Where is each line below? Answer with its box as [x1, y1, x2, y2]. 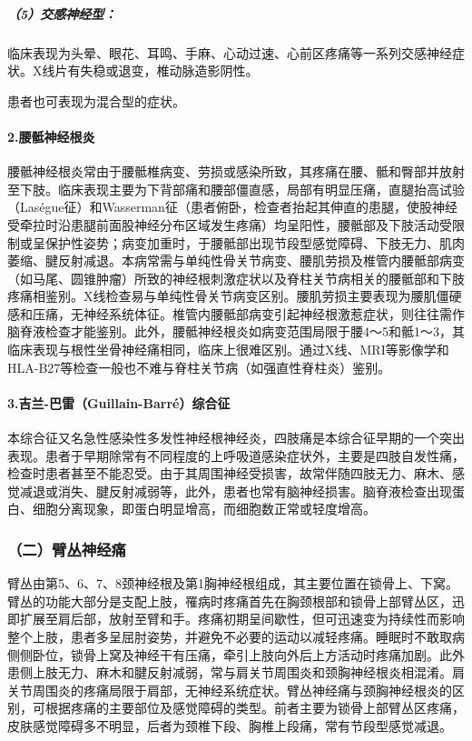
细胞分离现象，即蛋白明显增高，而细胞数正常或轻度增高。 [32, 499, 376, 518]
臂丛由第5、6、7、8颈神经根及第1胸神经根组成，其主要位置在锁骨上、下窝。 [7, 574, 458, 593]
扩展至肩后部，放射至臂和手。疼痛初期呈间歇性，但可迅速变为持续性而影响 [19, 609, 465, 628]
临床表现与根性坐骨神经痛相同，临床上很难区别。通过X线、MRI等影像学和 [7, 340, 449, 359]
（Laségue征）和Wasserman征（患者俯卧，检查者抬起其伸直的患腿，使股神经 [7, 197, 457, 216]
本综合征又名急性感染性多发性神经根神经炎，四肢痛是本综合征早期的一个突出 [7, 428, 465, 447]
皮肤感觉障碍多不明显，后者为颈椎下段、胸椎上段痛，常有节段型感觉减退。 [7, 716, 452, 735]
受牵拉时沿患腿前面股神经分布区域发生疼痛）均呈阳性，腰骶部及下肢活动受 [7, 215, 452, 234]
